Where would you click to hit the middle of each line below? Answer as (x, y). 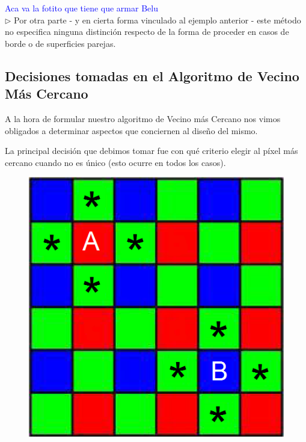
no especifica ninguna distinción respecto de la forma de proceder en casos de (147, 32)
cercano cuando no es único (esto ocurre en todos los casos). (115, 162)
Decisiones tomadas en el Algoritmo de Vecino (152, 75)
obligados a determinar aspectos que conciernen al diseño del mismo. (131, 130)
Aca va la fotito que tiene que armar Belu (81, 8)
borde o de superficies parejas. (60, 43)
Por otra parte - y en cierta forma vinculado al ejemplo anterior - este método (158, 20)
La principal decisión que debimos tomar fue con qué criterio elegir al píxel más (151, 151)
